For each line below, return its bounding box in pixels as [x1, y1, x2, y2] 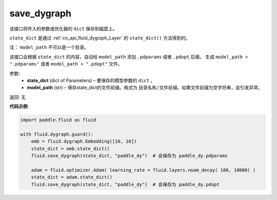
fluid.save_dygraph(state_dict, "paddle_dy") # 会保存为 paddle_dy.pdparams [31, 153, 228, 159]
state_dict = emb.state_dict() [31, 146, 110, 151]
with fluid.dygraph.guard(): [20, 131, 94, 137]
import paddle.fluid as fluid [20, 117, 96, 123]
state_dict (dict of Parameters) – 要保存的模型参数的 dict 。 [27, 77, 155, 83]
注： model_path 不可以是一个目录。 [9, 44, 89, 51]
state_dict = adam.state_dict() [31, 174, 113, 180]
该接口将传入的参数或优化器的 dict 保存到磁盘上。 [9, 26, 117, 32]
